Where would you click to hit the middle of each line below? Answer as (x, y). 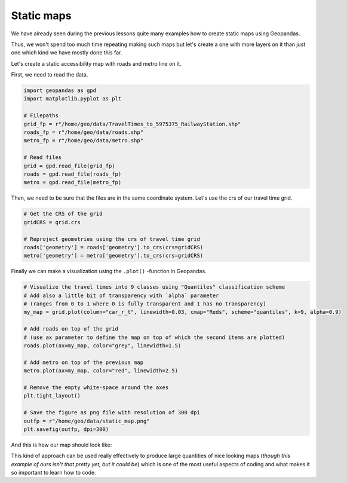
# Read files (43, 158)
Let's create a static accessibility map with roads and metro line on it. (96, 63)
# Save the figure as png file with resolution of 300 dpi (112, 413)
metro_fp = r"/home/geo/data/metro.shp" (83, 141)
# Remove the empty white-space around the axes (96, 387)
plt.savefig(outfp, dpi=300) (66, 429)
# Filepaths (41, 116)
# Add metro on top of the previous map (83, 362)
